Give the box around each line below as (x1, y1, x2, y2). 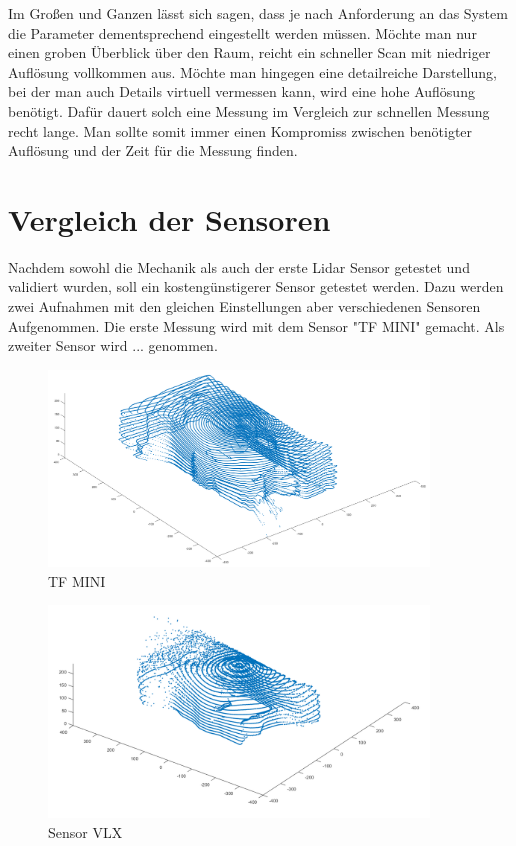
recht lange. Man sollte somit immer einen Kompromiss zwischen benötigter (8, 120, 473, 141)
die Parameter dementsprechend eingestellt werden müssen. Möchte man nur (8, 22, 477, 43)
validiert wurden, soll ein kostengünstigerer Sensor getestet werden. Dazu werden (8, 276, 504, 297)
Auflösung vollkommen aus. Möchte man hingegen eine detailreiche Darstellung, (8, 61, 497, 82)
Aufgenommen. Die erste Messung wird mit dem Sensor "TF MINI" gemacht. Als (8, 315, 505, 336)
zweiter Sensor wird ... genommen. (8, 335, 218, 356)
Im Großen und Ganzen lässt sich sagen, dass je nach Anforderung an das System (8, 3, 508, 23)
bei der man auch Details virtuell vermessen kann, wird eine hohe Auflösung (8, 81, 475, 102)
